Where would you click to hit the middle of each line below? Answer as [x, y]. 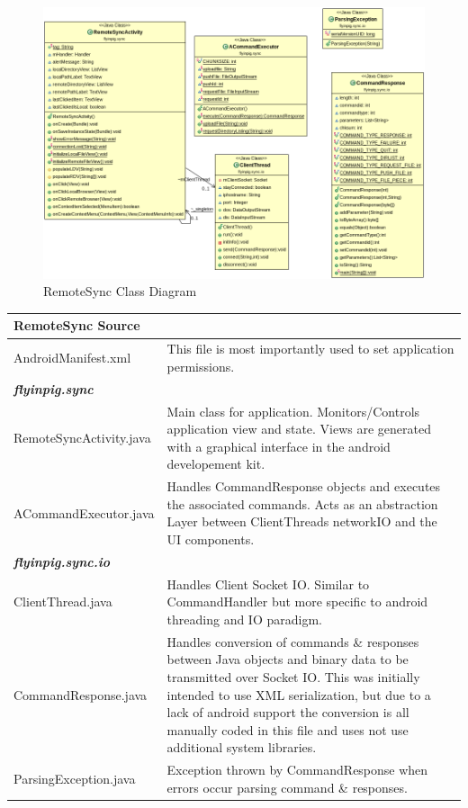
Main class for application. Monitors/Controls [293, 411]
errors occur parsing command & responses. [287, 787]
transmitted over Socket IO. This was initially [293, 676]
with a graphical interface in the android [279, 446]
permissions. [201, 366]
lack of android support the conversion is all [288, 712]
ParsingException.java [75, 778]
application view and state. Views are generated [299, 429]
